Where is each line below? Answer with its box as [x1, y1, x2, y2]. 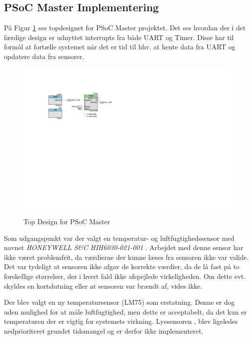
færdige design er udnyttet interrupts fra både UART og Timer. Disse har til [4, 32, 234, 42]
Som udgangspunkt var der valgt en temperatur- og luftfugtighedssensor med [4, 233, 234, 243]
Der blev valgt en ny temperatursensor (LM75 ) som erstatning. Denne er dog [4, 297, 235, 307]
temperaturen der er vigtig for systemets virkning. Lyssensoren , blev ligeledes [4, 316, 238, 326]
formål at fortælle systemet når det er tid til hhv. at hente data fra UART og [4, 42, 235, 52]
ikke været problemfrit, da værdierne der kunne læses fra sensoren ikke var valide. [4, 252, 249, 262]
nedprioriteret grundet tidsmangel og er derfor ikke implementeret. [4, 325, 204, 336]
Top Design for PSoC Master [23, 216, 110, 226]
